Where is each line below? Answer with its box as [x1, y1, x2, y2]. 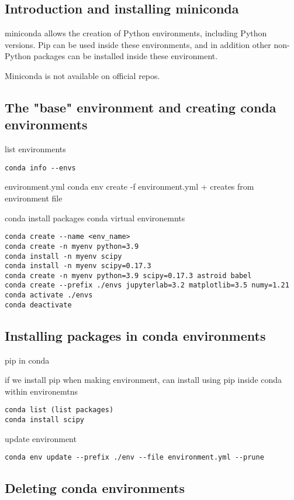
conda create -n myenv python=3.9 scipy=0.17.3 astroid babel [5, 271, 252, 280]
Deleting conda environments [5, 479, 185, 497]
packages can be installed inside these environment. [33, 50, 218, 62]
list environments [5, 143, 66, 155]
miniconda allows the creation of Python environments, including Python [5, 27, 267, 39]
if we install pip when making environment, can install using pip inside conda [5, 374, 282, 386]
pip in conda [5, 354, 50, 366]
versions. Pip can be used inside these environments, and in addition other [5, 38, 271, 50]
